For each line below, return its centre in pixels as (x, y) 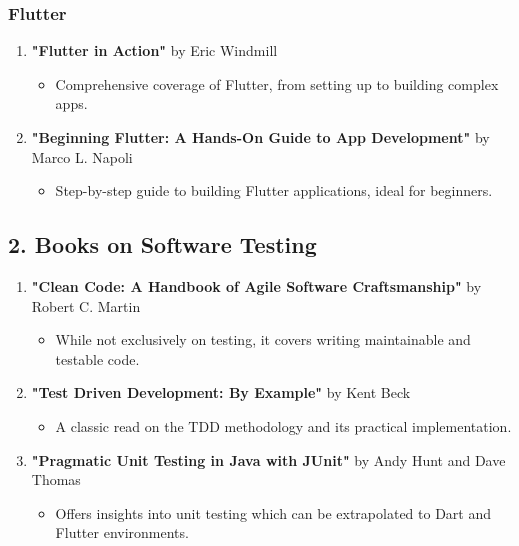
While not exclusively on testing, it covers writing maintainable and (263, 339)
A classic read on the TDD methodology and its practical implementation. (283, 425)
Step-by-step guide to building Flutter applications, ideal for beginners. (274, 190)
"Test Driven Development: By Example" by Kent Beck (221, 392)
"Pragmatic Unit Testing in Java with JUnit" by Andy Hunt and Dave (268, 459)
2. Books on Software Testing (162, 244)
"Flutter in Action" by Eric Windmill (154, 50)
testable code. (97, 358)
